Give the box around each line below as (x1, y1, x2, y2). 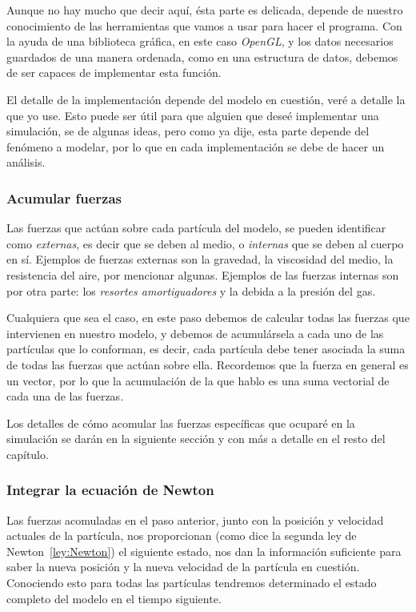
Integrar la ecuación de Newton (6, 480, 214, 500)
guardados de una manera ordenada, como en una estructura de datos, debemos (6, 48, 398, 65)
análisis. (6, 154, 46, 171)
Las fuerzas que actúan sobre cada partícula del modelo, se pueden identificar (6, 219, 386, 236)
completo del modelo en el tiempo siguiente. (6, 590, 222, 606)
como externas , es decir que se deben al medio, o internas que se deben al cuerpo (6, 235, 404, 252)
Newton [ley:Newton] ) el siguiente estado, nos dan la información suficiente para (6, 542, 402, 559)
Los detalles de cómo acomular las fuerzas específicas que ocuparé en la (6, 414, 355, 431)
